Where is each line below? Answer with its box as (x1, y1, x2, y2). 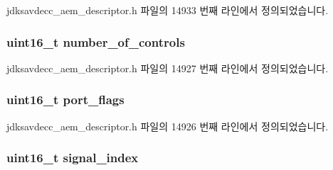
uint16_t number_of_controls (6, 33, 185, 50)
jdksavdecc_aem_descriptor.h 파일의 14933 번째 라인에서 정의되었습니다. (6, 3, 329, 17)
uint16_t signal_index (6, 149, 139, 166)
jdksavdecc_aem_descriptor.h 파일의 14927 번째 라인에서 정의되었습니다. (6, 60, 329, 75)
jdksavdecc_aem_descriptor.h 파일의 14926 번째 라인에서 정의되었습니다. (6, 118, 329, 133)
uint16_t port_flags (6, 91, 125, 108)
